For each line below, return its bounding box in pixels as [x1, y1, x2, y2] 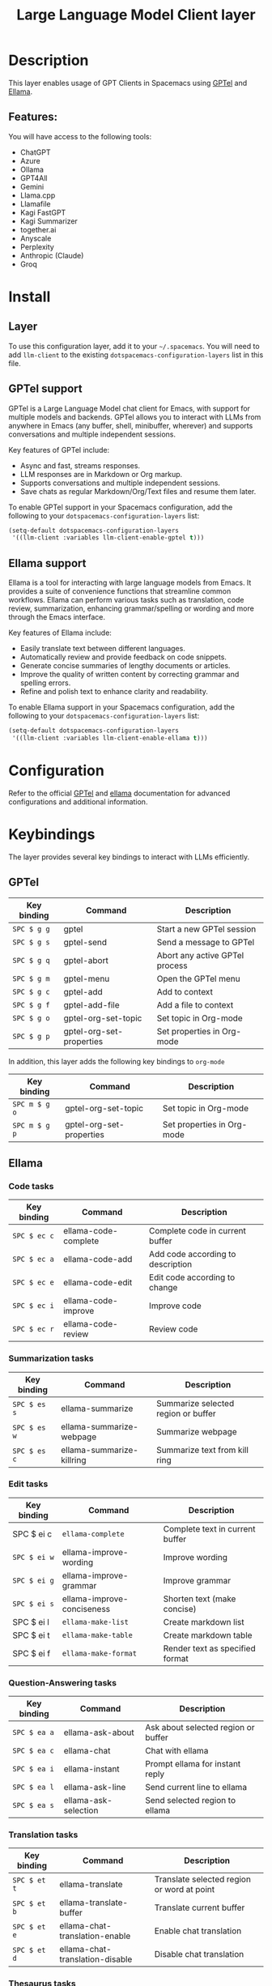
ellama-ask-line [63, 1782, 126, 1793]
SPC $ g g [12, 924, 50, 933]
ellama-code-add [63, 1254, 133, 1265]
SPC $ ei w [12, 1553, 54, 1562]
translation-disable [59, 1954, 133, 1965]
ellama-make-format [62, 1648, 138, 1658]
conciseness [62, 1603, 111, 1614]
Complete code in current [148, 1225, 247, 1237]
